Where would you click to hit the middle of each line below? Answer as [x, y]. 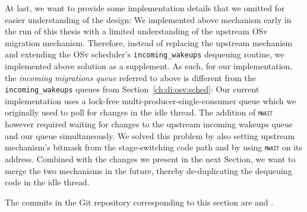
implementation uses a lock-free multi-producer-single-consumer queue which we [151, 100]
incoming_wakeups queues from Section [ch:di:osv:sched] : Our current [132, 89]
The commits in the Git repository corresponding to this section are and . [139, 202]
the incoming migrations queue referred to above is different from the [130, 77]
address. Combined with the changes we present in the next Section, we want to [150, 158]
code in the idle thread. [47, 182]
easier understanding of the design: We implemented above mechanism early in [148, 19]
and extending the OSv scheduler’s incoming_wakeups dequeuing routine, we [145, 54]
